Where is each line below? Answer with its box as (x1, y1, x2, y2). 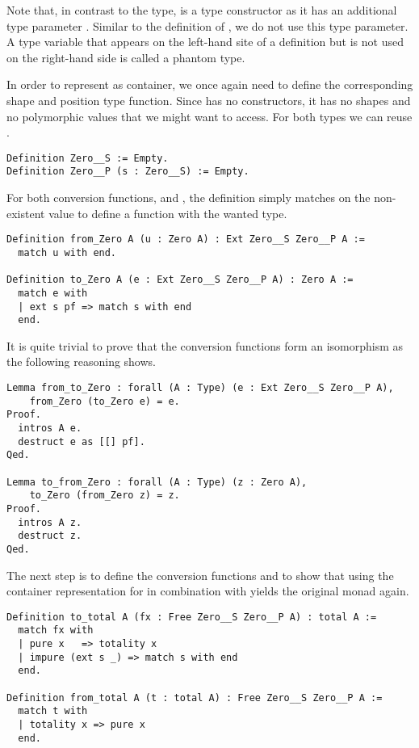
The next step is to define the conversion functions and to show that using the (6, 566, 394, 583)
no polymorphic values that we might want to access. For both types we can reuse (6, 107, 413, 124)
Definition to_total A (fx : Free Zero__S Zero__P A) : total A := (6, 611, 377, 623)
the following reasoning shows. (6, 353, 156, 370)
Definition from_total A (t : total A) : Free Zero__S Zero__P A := (6, 691, 383, 704)
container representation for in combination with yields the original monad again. (6, 582, 409, 599)
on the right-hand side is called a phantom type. (6, 48, 245, 65)
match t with (18, 705, 88, 717)
